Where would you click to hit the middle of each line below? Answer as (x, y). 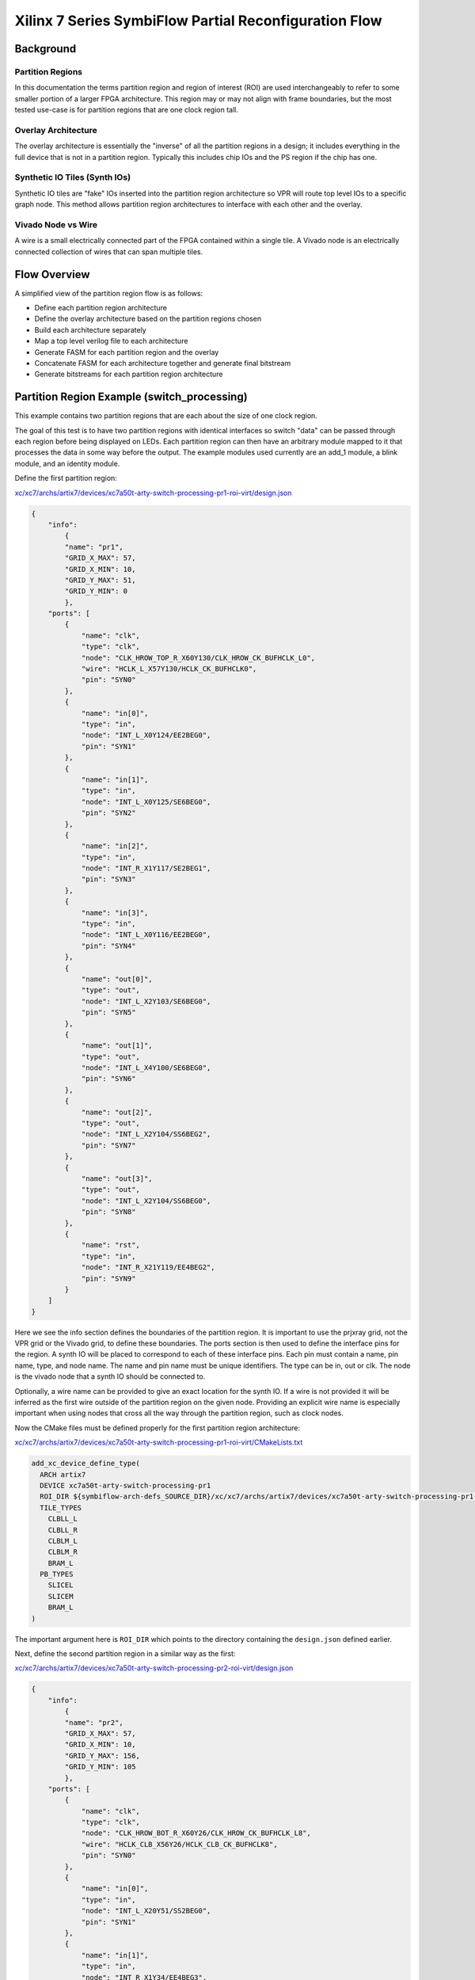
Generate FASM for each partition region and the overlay (127, 352)
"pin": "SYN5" (108, 1013)
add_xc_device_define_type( (85, 1464)
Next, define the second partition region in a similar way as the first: (125, 1654)
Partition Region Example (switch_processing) (131, 397)
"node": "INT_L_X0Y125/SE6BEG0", (146, 802)
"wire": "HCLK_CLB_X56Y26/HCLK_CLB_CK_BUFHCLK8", (179, 1844)
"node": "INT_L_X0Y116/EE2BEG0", (146, 935)
